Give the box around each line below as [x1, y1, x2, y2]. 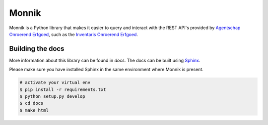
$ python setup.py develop [19, 94, 85, 99]
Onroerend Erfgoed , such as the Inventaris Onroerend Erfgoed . [9, 31, 138, 37]
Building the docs [9, 44, 65, 53]
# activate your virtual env [19, 80, 91, 85]
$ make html [19, 107, 49, 113]
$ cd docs [19, 100, 44, 106]
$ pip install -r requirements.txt [19, 86, 106, 92]
